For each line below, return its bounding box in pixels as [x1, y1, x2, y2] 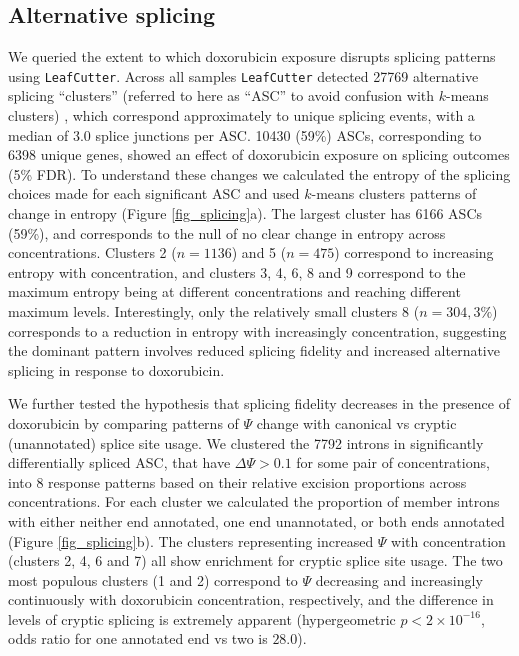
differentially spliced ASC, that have [8, 452, 231, 473]
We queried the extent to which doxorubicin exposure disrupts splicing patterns [8, 46, 496, 67]
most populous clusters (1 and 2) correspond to [8, 569, 298, 590]
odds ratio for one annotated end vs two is [8, 628, 268, 649]
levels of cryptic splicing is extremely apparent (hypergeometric [8, 608, 396, 629]
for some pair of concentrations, [296, 452, 490, 473]
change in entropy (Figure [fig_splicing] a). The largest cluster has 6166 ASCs [8, 203, 483, 224]
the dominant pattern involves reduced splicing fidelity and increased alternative [8, 340, 500, 361]
